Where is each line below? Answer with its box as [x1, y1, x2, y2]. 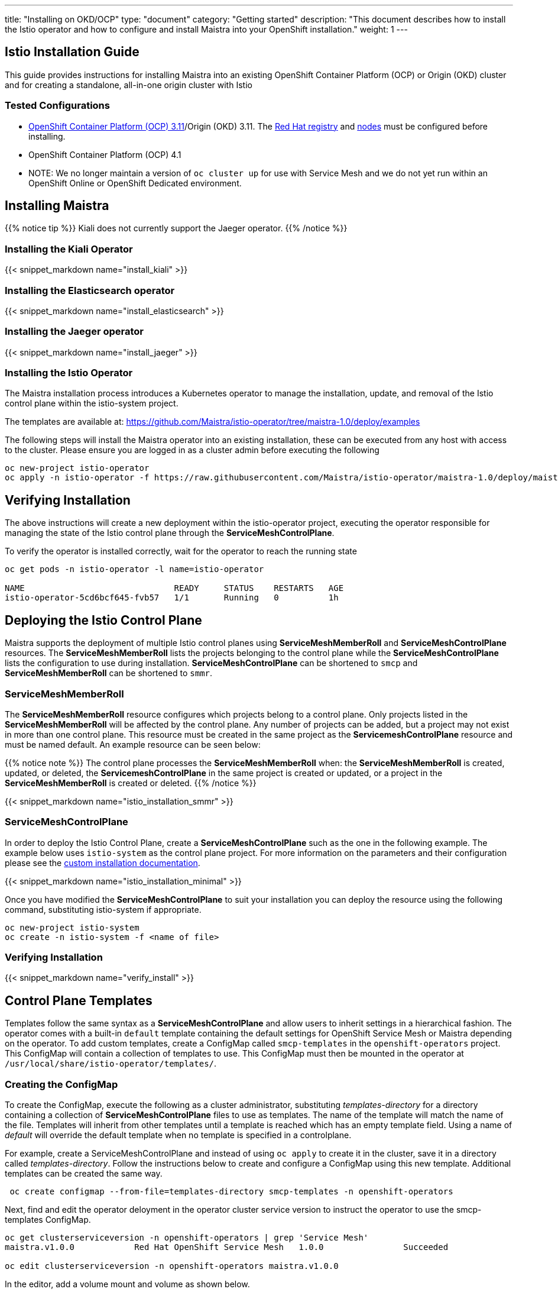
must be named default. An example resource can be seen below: [5, 739, 261, 750]
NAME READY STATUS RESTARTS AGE [5, 583, 344, 593]
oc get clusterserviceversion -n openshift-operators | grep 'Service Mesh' [5, 1232, 369, 1242]
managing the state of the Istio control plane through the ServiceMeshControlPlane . [5, 528, 335, 538]
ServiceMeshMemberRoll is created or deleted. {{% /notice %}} [5, 777, 257, 788]
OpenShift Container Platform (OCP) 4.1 [28, 149, 181, 160]
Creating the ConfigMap [5, 1078, 118, 1090]
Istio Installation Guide [5, 44, 139, 60]
